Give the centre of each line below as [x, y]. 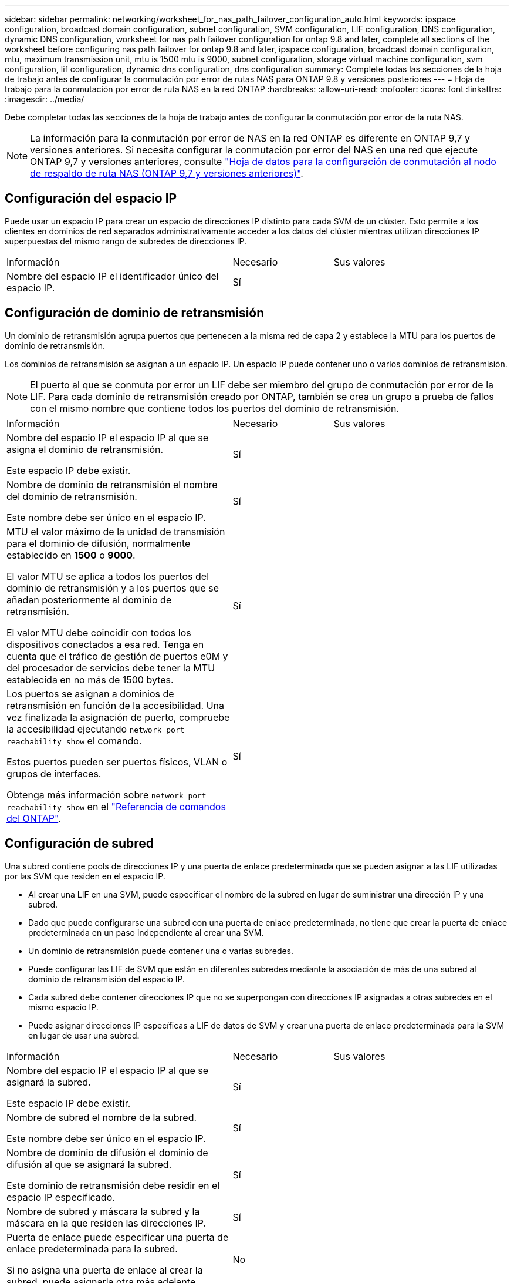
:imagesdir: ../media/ [45, 99]
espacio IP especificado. [61, 1197]
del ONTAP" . [34, 818]
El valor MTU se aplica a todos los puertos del [108, 576]
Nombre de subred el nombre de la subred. [102, 1117]
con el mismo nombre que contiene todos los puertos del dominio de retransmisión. [215, 408]
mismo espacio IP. [63, 1007]
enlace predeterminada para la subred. [92, 1249]
